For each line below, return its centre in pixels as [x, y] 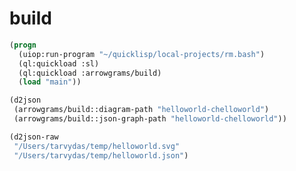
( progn [23, 45]
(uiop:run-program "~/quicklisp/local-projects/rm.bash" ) [142, 54]
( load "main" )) [50, 82]
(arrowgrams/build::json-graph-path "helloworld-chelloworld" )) [150, 119]
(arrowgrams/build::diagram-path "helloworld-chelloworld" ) [141, 110]
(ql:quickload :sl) [59, 63]
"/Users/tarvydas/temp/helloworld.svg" [97, 146]
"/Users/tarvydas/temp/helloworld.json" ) [101, 155]
